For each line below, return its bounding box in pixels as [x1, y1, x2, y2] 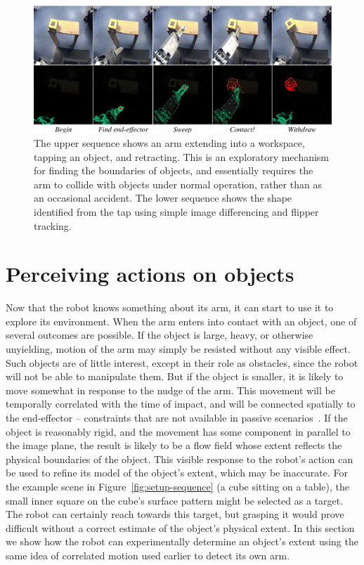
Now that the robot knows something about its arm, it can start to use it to [6, 300, 334, 315]
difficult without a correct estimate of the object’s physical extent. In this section [6, 520, 355, 535]
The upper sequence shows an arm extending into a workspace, [34, 135, 305, 150]
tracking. [34, 218, 72, 233]
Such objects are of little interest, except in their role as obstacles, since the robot [6, 355, 358, 370]
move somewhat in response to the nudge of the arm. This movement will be [6, 382, 335, 397]
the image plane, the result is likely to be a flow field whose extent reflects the [6, 438, 342, 453]
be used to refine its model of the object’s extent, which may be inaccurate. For [6, 465, 349, 480]
